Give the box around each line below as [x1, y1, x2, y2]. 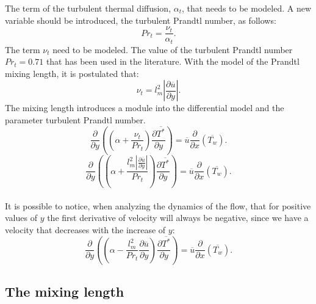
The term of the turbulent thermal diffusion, [5, 2, 171, 14]
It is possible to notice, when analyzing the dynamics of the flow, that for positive [5, 199, 311, 212]
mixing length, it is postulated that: [5, 67, 139, 79]
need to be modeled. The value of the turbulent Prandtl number [52, 43, 293, 56]
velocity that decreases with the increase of [5, 223, 166, 236]
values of [5, 211, 37, 224]
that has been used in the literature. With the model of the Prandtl [46, 55, 300, 68]
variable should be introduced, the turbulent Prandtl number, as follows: [5, 13, 276, 26]
